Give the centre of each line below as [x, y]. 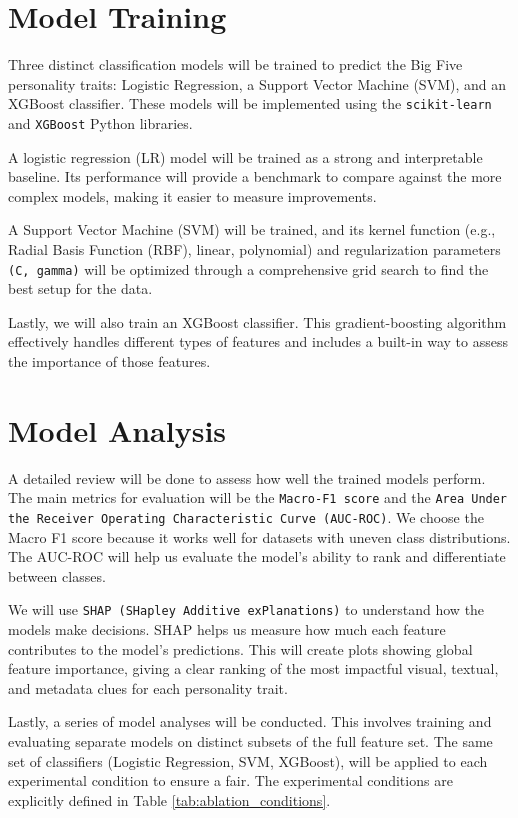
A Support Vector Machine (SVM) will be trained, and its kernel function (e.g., [252, 229]
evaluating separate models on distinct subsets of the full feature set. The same [250, 741]
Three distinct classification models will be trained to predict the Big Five [235, 64]
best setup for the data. [80, 288]
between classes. [57, 575]
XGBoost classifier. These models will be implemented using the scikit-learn [250, 103]
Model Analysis [117, 429]
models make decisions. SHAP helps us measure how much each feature [227, 629]
